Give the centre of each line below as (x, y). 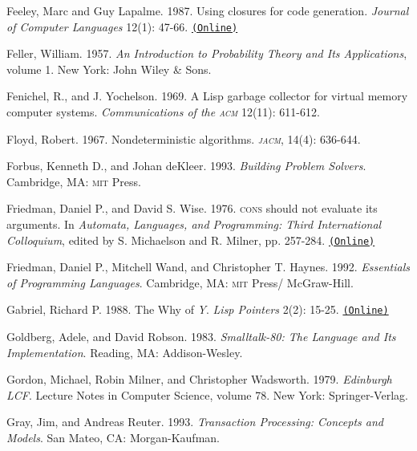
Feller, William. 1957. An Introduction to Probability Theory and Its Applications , (207, 53)
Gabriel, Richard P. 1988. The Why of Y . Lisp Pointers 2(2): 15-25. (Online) (198, 309)
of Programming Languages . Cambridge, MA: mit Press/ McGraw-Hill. (180, 282)
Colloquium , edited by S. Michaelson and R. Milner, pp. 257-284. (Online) (191, 240)
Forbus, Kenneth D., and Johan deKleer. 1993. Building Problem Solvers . (186, 166)
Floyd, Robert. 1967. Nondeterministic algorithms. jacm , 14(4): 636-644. (184, 138)
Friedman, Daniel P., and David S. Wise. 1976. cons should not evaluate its (192, 208)
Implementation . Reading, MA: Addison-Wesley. (125, 352)
